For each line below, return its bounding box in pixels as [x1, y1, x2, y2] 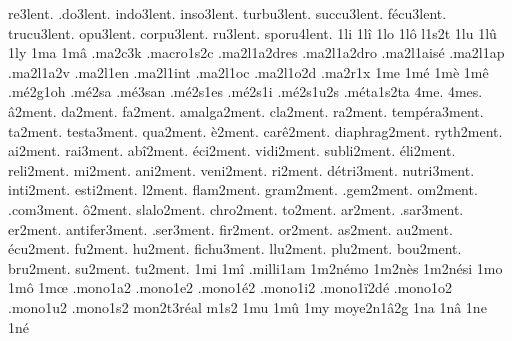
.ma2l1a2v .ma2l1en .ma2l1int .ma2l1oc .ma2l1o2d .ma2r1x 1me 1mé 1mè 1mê [8, 61, 489, 82]
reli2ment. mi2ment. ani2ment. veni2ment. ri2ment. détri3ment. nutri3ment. [8, 159, 475, 180]
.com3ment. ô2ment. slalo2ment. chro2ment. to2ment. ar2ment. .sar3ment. [8, 198, 464, 219]
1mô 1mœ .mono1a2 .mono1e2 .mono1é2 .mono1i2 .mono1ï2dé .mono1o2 [8, 277, 453, 298]
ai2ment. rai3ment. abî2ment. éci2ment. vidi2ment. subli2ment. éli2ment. [8, 140, 456, 161]
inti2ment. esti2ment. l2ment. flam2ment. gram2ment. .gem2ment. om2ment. [8, 179, 478, 200]
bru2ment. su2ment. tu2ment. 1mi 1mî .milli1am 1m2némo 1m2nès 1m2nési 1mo [8, 257, 503, 278]
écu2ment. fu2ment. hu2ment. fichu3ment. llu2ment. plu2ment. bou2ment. [8, 238, 462, 259]
